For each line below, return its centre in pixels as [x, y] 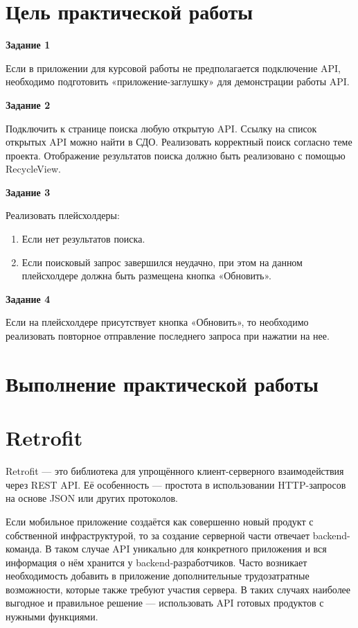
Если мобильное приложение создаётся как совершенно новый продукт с [160, 521]
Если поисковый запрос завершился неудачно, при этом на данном [162, 262]
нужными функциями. [52, 617]
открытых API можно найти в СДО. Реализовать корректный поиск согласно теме [179, 142]
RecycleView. [33, 169]
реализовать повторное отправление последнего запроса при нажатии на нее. [168, 336]
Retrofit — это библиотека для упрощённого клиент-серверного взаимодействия [175, 471]
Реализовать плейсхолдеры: [63, 215]
